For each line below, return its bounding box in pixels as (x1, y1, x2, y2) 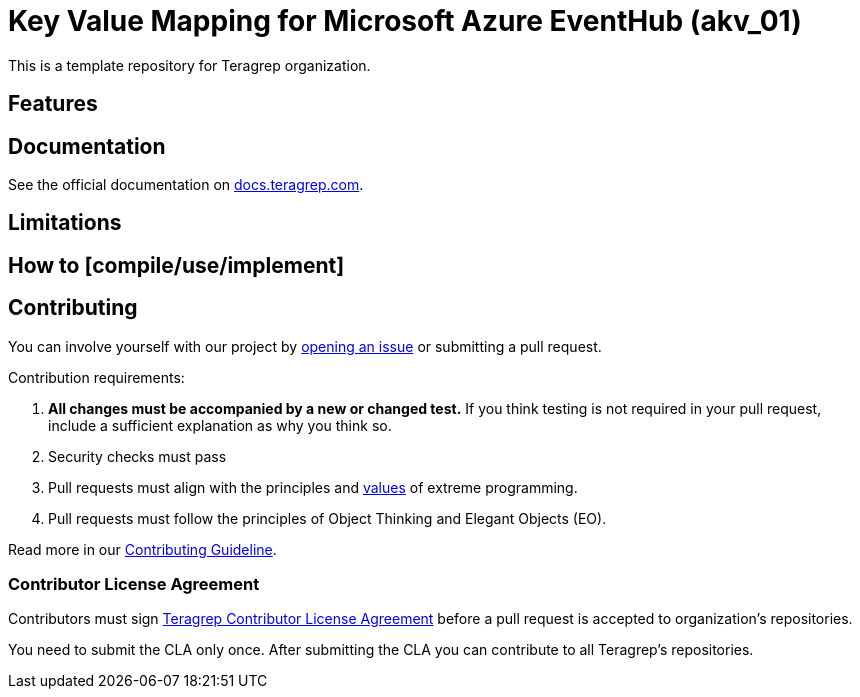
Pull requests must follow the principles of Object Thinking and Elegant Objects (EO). (48, 509, 607, 527)
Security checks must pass (48, 447, 227, 465)
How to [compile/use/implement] (8, 252, 345, 278)
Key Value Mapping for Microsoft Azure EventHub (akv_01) (8, 4, 802, 38)
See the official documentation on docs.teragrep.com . (8, 176, 364, 194)
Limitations (8, 210, 122, 236)
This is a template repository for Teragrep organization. (8, 56, 371, 74)
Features (8, 91, 98, 117)
